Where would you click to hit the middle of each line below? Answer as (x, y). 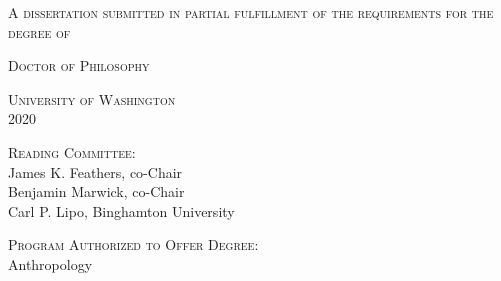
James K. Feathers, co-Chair (95, 171)
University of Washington (92, 98)
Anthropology (50, 263)
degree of (39, 31)
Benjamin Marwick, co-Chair (96, 191)
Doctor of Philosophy (79, 65)
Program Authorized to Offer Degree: (133, 244)
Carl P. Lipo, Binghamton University (121, 210)
